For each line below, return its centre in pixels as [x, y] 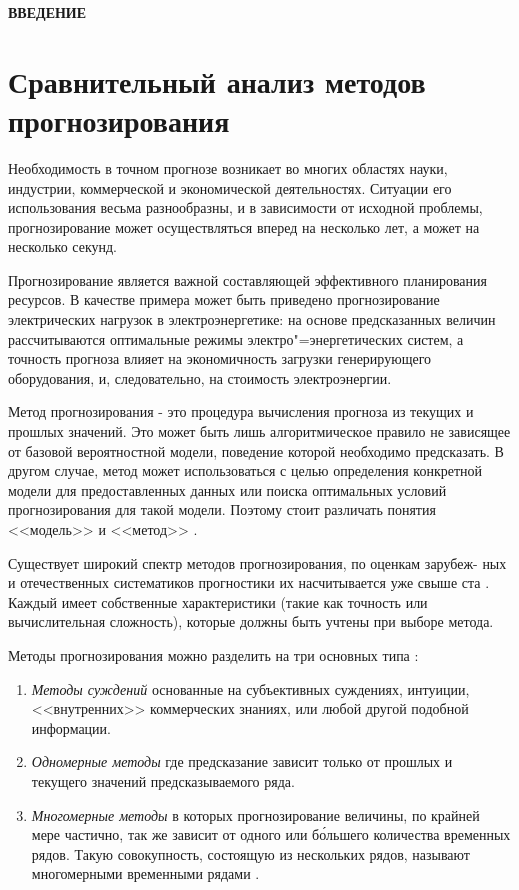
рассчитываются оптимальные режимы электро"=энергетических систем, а [236, 338]
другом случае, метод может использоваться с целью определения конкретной [245, 470]
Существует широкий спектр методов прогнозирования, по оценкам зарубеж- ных [257, 562]
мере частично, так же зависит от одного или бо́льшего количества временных [271, 834]
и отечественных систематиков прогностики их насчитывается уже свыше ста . [249, 582]
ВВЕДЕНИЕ [47, 12]
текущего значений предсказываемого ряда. [163, 780]
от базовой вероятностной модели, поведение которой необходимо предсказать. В [256, 450]
